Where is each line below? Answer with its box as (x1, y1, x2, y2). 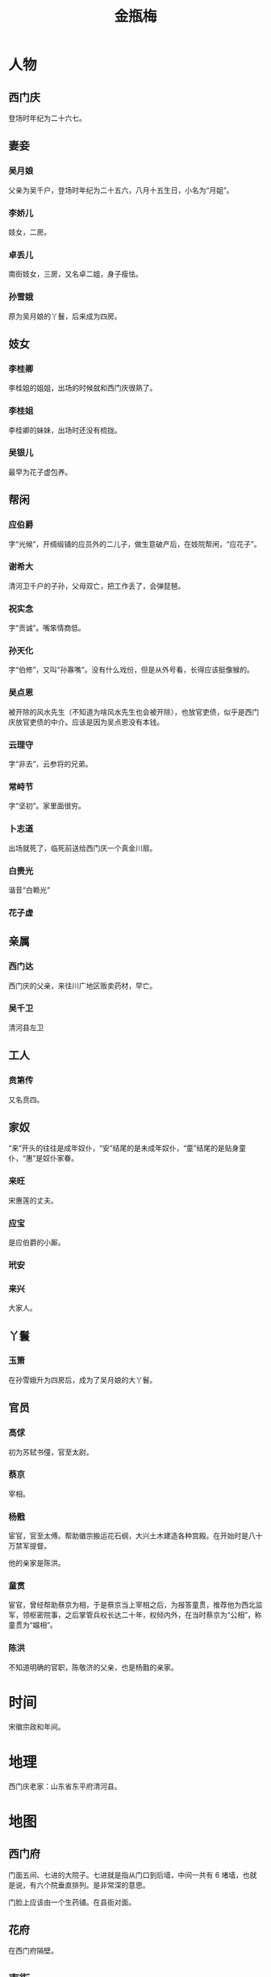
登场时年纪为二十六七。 (8, 114, 86, 123)
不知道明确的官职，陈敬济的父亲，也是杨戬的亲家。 (8, 1662, 178, 1672)
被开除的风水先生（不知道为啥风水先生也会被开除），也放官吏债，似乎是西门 (8, 707, 260, 716)
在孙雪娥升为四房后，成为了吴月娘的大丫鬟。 (8, 1374, 157, 1384)
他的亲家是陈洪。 (8, 1558, 65, 1568)
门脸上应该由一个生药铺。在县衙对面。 (8, 1897, 135, 1907)
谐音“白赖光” (8, 885, 51, 895)
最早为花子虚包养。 (8, 467, 73, 477)
